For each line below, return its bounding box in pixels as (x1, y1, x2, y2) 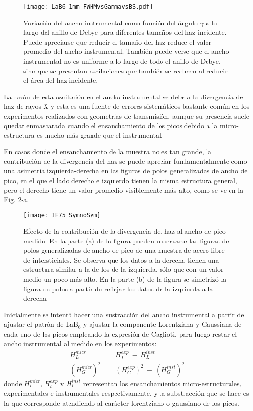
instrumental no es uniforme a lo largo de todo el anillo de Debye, (23, 56, 221, 66)
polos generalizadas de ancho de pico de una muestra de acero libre (23, 245, 225, 255)
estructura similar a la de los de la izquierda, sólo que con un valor (23, 264, 224, 274)
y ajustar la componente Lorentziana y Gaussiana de (83, 319, 242, 329)
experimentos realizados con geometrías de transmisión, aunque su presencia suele (4, 111, 249, 121)
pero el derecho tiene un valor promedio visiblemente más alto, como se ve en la (4, 185, 244, 195)
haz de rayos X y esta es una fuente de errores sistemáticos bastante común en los (4, 101, 250, 111)
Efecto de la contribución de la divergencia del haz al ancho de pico (23, 226, 226, 236)
